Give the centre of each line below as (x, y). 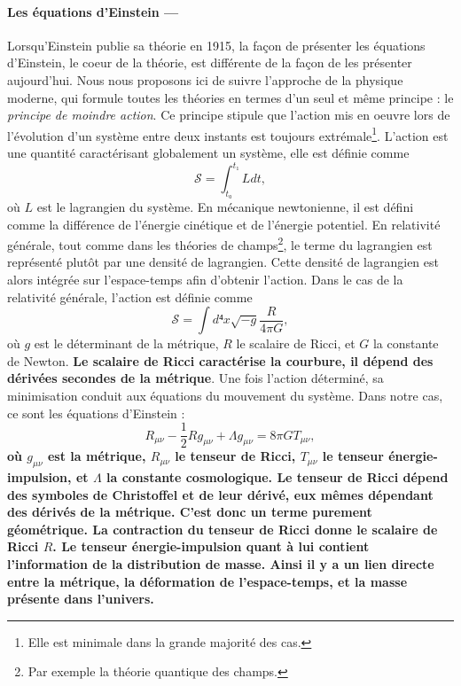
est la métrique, (97, 456)
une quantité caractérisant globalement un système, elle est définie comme (208, 153)
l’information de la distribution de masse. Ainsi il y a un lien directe (221, 563)
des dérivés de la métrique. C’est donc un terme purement (190, 512)
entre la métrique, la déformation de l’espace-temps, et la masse (207, 581)
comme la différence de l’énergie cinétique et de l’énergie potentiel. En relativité (224, 224)
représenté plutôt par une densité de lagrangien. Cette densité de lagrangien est (223, 262)
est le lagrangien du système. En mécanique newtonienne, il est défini (225, 206)
